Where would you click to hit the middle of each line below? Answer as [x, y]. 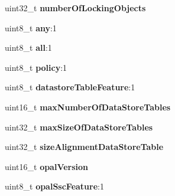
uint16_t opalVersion [47, 166]
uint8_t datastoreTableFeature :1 [70, 87]
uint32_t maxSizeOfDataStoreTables [79, 127]
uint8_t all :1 [28, 48]
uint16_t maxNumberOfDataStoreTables [88, 107]
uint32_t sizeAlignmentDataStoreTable [84, 147]
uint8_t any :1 [31, 27]
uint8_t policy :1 [36, 67]
